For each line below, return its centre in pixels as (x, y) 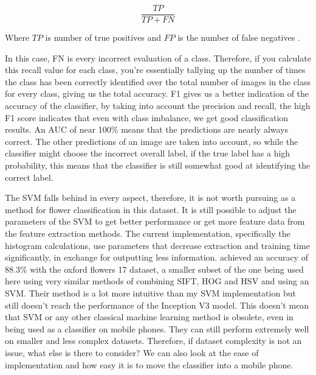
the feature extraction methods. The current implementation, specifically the (148, 233)
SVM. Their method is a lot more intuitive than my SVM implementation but (150, 293)
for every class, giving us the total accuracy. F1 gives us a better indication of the (157, 93)
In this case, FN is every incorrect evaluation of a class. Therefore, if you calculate (158, 58)
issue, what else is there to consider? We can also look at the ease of (132, 352)
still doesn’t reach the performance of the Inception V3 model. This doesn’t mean (157, 305)
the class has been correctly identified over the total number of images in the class (158, 81)
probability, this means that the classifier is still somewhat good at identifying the (158, 165)
